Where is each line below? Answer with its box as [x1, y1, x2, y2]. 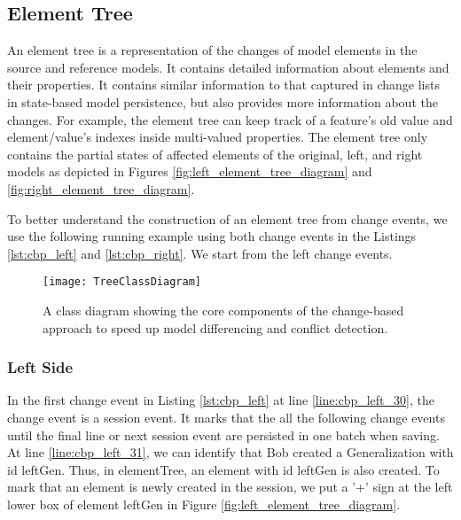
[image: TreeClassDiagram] [43, 276, 201, 289]
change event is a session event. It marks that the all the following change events [7, 407, 445, 426]
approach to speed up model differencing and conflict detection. [43, 318, 388, 337]
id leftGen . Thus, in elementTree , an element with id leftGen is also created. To [7, 460, 440, 478]
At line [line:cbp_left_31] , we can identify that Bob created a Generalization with [7, 443, 454, 462]
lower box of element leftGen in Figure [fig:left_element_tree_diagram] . [7, 494, 401, 513]
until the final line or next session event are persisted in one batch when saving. [7, 425, 440, 444]
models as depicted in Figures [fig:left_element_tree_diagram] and [7, 162, 372, 181]
